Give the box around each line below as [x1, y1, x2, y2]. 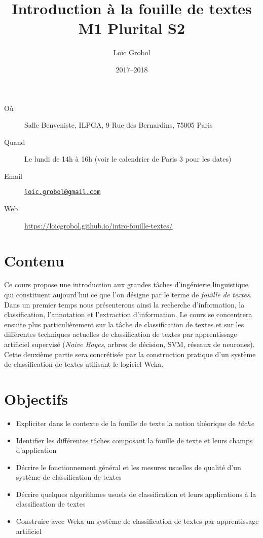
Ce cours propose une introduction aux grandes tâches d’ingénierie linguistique [4, 279, 249, 290]
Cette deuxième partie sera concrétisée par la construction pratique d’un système [4, 349, 256, 359]
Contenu [4, 250, 64, 271]
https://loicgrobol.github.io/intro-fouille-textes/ [24, 220, 173, 230]
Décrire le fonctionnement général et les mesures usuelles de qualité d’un [16, 462, 241, 472]
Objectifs [4, 388, 68, 409]
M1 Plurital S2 [78, 18, 185, 39]
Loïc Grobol [113, 47, 151, 58]
